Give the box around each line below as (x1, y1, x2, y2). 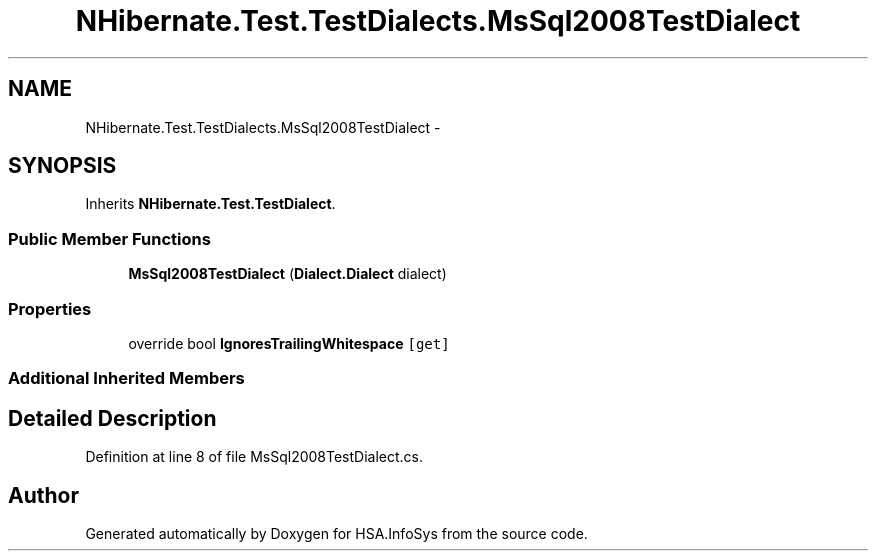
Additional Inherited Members (8, 368, 245, 389)
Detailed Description (8, 405, 217, 431)
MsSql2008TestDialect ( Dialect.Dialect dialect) (128, 265, 447, 283)
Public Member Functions (8, 228, 211, 249)
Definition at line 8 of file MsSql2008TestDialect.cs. (85, 448, 424, 466)
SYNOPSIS (8, 153, 117, 179)
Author (8, 482, 79, 508)
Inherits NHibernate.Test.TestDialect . (85, 195, 336, 213)
